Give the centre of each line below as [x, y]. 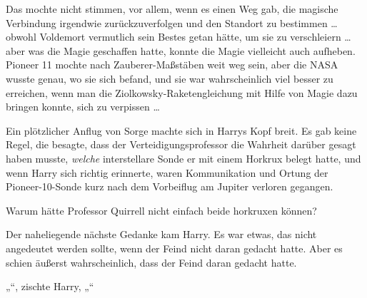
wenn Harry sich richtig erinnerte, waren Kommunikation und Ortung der [167, 172]
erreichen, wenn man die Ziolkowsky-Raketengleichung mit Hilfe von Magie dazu [182, 92]
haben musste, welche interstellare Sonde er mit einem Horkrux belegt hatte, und [183, 158]
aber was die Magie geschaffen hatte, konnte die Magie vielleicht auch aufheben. [181, 50]
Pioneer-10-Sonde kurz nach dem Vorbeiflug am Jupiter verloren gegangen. [170, 186]
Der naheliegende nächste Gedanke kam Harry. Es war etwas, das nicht [161, 234]
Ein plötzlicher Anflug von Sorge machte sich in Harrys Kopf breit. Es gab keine [181, 130]
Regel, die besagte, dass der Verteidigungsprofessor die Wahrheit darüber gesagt [181, 144]
